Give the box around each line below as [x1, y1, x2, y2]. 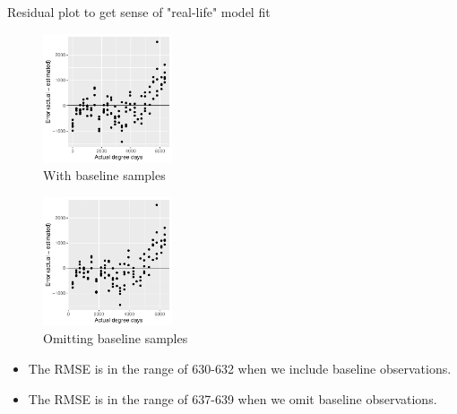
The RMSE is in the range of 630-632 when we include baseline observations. [28, 358, 452, 377]
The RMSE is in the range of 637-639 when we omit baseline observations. [28, 389, 437, 408]
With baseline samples [43, 166, 166, 185]
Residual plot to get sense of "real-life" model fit [7, 3, 271, 21]
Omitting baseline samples [43, 329, 188, 348]
